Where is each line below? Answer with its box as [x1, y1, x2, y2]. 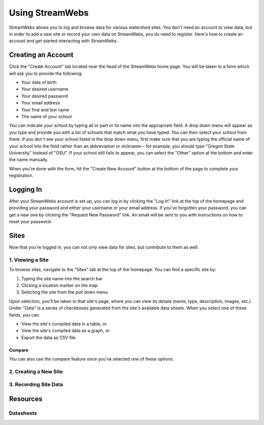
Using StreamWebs [9, 7, 89, 18]
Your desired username [21, 86, 68, 92]
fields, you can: [9, 312, 40, 318]
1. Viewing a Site [9, 256, 49, 263]
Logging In [9, 185, 43, 193]
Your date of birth [21, 80, 57, 85]
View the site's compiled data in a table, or [21, 320, 107, 327]
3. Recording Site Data [9, 381, 63, 388]
